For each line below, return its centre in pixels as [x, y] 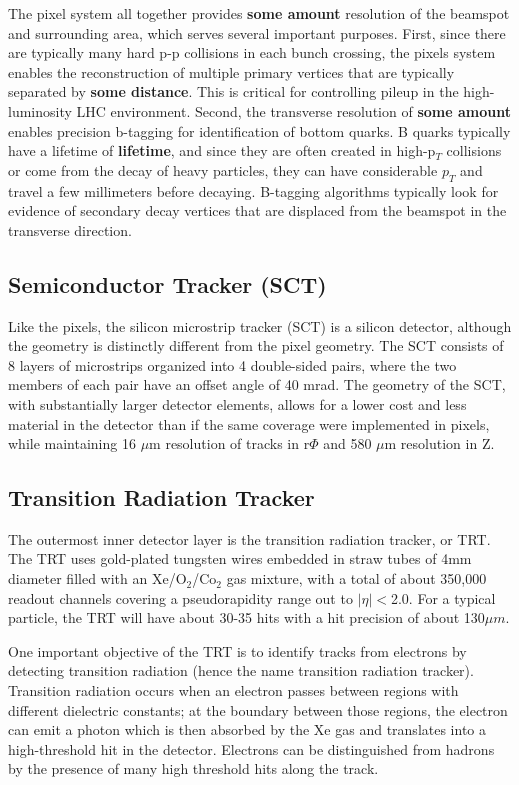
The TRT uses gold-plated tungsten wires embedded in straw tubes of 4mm [240, 558]
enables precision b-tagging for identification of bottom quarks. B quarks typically [259, 130]
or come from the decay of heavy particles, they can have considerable [223, 169]
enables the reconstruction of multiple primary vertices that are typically [231, 71]
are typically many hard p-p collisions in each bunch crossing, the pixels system [252, 52]
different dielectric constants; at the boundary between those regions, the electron [258, 709]
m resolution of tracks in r [229, 443]
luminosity [40, 110]
